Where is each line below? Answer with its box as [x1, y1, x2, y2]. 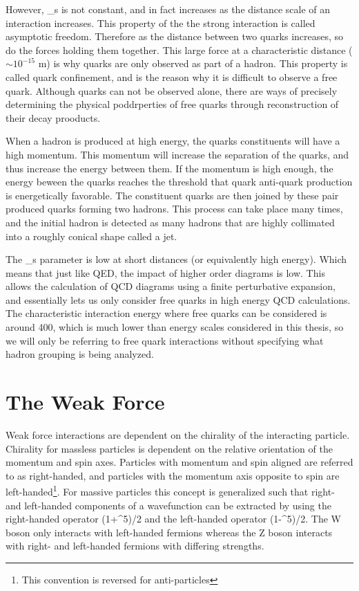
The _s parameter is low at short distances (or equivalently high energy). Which [6, 252, 347, 266]
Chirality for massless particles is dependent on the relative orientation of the [6, 441, 333, 455]
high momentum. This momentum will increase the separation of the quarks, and [6, 147, 349, 161]
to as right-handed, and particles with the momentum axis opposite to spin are [6, 468, 340, 482]
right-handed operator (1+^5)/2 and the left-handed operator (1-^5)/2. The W [6, 511, 341, 526]
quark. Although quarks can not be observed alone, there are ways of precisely [6, 83, 338, 98]
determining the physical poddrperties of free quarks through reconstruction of [6, 97, 339, 111]
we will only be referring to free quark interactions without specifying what [6, 333, 324, 347]
